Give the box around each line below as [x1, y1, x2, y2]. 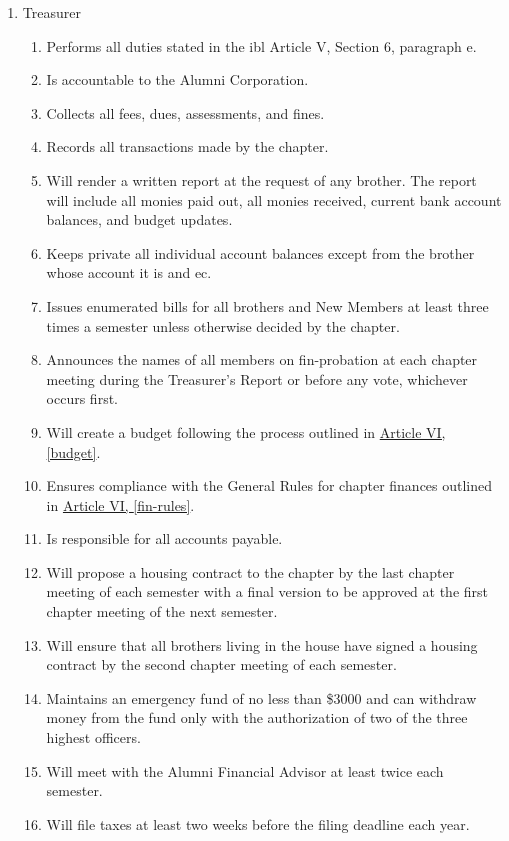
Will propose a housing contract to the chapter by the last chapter [46, 561, 455, 582]
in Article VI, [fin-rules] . [46, 494, 195, 515]
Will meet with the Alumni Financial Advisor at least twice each [46, 760, 444, 781]
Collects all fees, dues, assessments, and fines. [46, 102, 325, 123]
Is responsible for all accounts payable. [46, 528, 283, 549]
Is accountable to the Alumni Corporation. [46, 69, 309, 90]
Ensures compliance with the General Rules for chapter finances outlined [46, 475, 493, 496]
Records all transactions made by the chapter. [46, 136, 329, 157]
